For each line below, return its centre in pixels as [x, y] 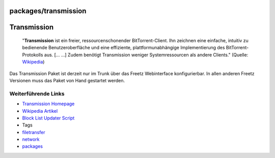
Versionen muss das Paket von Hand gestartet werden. [67, 80]
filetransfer [34, 132]
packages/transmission [48, 11]
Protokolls [33, 55]
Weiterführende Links [37, 93]
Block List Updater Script [48, 118]
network [31, 139]
